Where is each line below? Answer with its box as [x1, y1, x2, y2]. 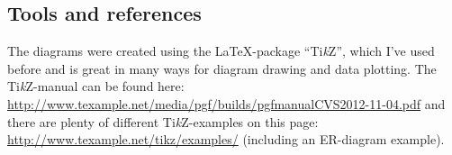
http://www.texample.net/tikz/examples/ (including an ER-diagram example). [7, 130, 445, 149]
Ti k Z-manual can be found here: [7, 77, 185, 96]
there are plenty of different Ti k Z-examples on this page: [7, 112, 319, 131]
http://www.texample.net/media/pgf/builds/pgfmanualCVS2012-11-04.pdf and [7, 94, 446, 113]
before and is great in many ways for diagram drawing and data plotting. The [7, 59, 437, 77]
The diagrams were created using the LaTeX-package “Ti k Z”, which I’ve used [7, 41, 435, 60]
